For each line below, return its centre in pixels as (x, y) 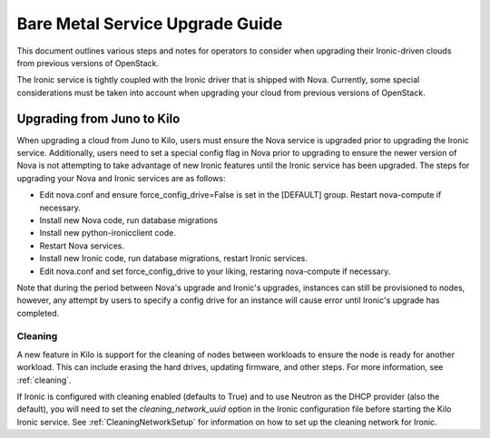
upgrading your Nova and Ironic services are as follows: (121, 178)
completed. (38, 313)
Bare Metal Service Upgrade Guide (150, 24)
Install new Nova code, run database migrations (128, 220)
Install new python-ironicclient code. (108, 233)
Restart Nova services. (82, 246)
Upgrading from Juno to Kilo (98, 118)
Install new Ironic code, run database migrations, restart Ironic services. (174, 258)
